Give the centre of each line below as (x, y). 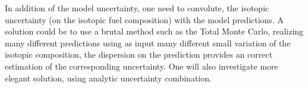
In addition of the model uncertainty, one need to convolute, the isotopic (137, 8)
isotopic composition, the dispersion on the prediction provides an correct (139, 54)
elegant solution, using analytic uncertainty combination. (108, 78)
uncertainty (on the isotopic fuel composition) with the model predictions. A (144, 19)
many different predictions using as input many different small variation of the (148, 43)
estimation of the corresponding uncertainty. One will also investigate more (142, 66)
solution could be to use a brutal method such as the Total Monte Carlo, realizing (154, 31)
